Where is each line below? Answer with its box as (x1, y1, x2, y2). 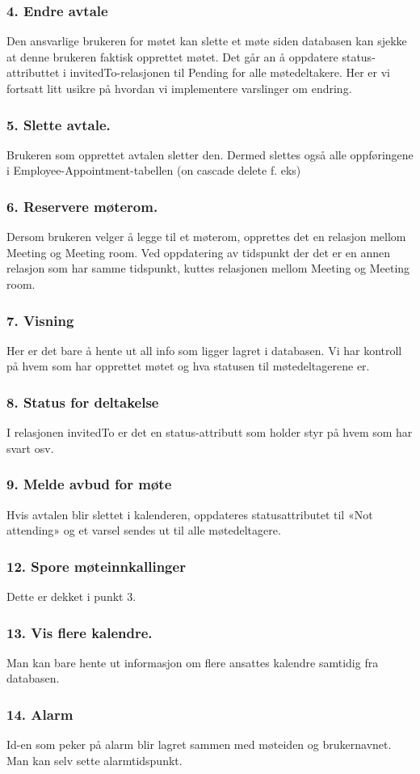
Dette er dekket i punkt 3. (6, 588, 136, 605)
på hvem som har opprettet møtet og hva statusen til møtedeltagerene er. (6, 357, 370, 374)
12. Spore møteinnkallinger (6, 556, 186, 576)
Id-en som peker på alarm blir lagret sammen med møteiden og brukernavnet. (6, 736, 392, 753)
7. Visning (6, 310, 74, 330)
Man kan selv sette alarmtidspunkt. (6, 751, 183, 768)
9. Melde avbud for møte (6, 474, 172, 494)
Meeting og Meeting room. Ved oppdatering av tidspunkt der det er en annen (6, 243, 391, 260)
